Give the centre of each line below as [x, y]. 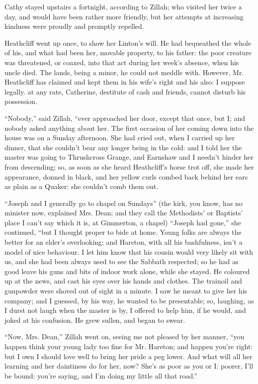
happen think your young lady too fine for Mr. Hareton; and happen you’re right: [129, 346]
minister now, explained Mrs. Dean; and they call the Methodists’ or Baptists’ [124, 213]
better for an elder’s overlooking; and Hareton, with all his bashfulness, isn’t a [124, 242]
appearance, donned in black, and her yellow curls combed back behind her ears [126, 176]
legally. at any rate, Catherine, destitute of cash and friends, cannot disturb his [125, 91]
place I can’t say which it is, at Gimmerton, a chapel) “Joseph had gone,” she [123, 222]
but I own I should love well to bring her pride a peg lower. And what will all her [129, 356]
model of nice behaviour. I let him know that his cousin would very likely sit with [129, 251]
